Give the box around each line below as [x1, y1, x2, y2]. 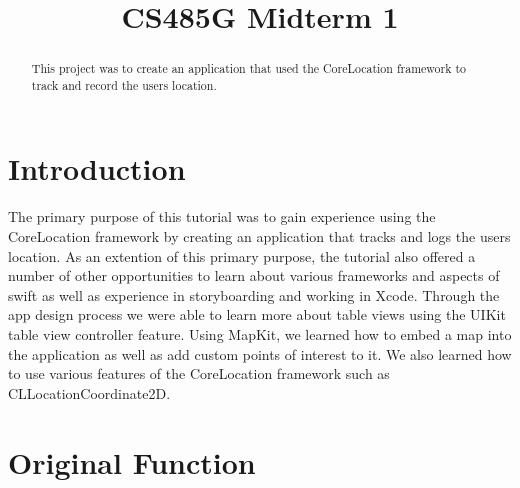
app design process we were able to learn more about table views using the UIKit [8, 304, 506, 325]
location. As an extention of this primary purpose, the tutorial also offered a [8, 245, 476, 266]
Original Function [8, 441, 256, 482]
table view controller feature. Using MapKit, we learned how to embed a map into [8, 323, 512, 344]
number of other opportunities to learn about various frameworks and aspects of [8, 265, 500, 286]
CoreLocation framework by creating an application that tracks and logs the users [8, 226, 511, 247]
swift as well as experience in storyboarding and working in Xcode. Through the [8, 284, 500, 305]
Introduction [8, 148, 186, 189]
